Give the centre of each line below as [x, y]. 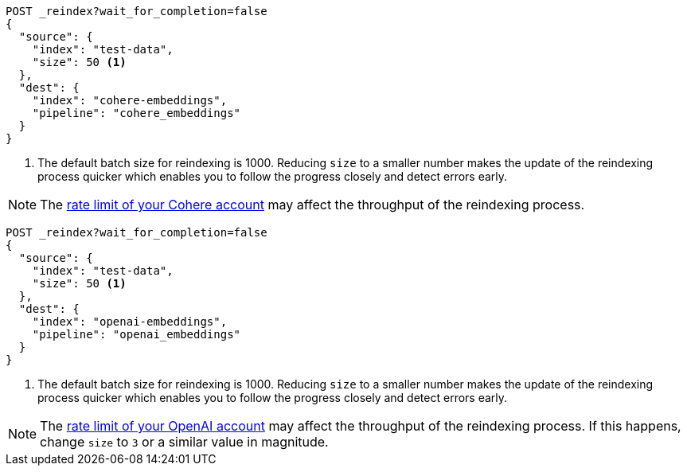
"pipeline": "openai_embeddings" [137, 334]
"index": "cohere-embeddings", [130, 100]
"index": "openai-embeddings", [130, 322]
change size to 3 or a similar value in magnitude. [184, 442]
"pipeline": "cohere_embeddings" [137, 113]
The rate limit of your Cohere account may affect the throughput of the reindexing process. [312, 205]
